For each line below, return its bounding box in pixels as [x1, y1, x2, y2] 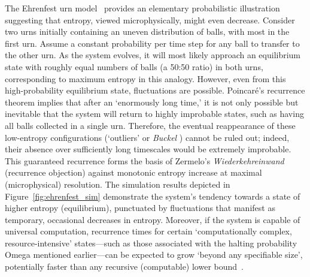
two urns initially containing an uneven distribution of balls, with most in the [5, 25, 290, 38]
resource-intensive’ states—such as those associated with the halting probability [5, 236, 297, 249]
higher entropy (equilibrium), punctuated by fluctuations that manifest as [5, 201, 275, 214]
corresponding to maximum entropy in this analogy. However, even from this [5, 72, 286, 85]
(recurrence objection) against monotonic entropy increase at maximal [5, 166, 262, 179]
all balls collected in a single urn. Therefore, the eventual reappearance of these [5, 119, 296, 131]
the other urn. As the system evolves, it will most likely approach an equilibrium [5, 49, 301, 61]
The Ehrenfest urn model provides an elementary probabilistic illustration [5, 2, 280, 14]
